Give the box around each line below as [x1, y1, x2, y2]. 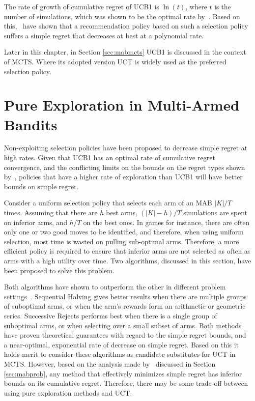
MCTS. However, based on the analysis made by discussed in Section [4, 358, 216, 369]
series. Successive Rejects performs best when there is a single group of [4, 310, 217, 320]
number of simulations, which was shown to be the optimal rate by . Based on [4, 11, 240, 21]
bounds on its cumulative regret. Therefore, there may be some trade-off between [4, 378, 248, 388]
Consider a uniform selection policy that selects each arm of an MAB [4, 198, 212, 208]
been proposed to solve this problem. [4, 265, 115, 275]
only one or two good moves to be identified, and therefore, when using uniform [4, 227, 244, 237]
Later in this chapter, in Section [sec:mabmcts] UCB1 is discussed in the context [4, 47, 246, 57]
